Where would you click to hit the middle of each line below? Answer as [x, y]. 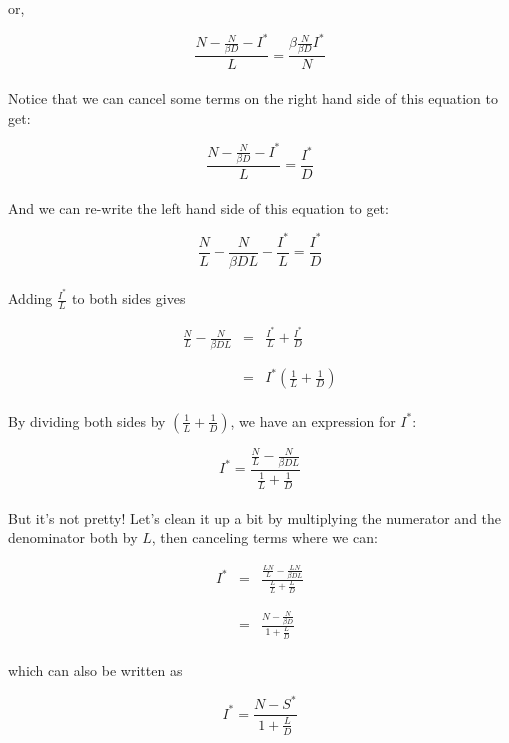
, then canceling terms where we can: [264, 537]
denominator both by [73, 537]
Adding [30, 298]
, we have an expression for [313, 420]
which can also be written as [95, 670]
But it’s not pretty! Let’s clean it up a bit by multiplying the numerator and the [255, 517]
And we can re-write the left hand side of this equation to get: [198, 207]
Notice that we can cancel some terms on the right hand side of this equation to [253, 98]
